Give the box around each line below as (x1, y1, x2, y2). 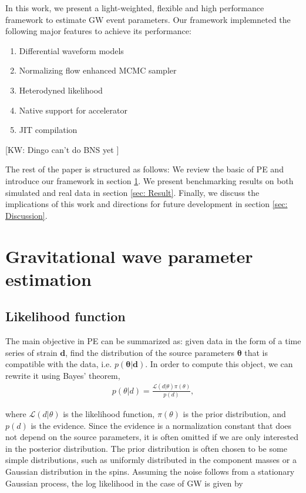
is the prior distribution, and (183, 408, 286, 420)
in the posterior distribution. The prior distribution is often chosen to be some (5, 442, 287, 454)
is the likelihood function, (63, 408, 155, 420)
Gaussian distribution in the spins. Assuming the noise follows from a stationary (5, 465, 295, 478)
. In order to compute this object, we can (145, 358, 293, 370)
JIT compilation (19, 124, 78, 136)
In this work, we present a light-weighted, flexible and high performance (5, 2, 264, 14)
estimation (5, 267, 92, 291)
